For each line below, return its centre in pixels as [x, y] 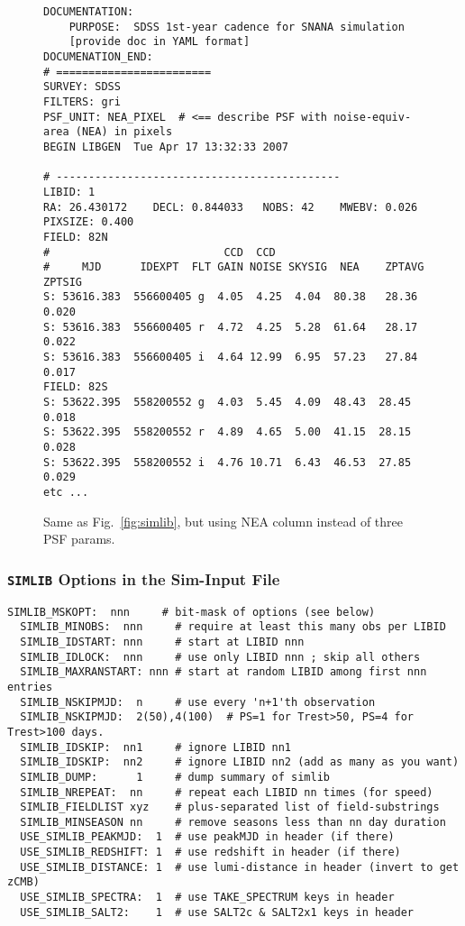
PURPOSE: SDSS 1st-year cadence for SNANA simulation [237, 27]
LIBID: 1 [69, 192]
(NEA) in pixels [124, 132]
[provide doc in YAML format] [160, 42]
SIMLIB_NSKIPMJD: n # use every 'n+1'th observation [198, 702]
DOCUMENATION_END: [98, 56]
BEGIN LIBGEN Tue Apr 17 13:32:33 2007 [166, 147]
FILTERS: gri [82, 101]
